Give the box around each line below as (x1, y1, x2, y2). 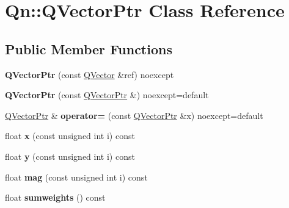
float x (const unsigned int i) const (5, 129, 135, 142)
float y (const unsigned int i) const (5, 149, 135, 162)
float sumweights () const (5, 191, 106, 204)
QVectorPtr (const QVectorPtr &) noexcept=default (5, 88, 209, 101)
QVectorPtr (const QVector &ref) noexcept (5, 68, 174, 81)
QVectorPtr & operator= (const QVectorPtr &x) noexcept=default (5, 109, 263, 121)
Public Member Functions (5, 39, 172, 58)
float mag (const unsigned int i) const (5, 170, 148, 183)
